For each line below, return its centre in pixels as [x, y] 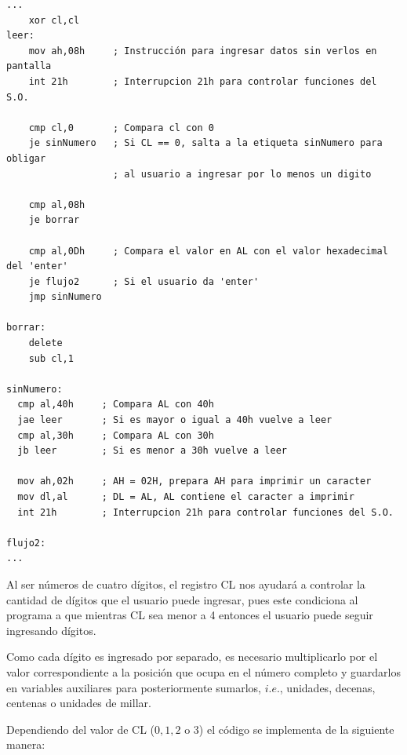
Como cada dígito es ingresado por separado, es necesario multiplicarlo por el [192, 657]
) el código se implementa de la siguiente [296, 729]
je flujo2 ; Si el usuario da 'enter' [144, 281]
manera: [26, 744]
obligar [26, 158]
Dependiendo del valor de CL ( [81, 729]
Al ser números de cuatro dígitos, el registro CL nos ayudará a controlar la [186, 584]
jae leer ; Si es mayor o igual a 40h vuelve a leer [175, 420]
